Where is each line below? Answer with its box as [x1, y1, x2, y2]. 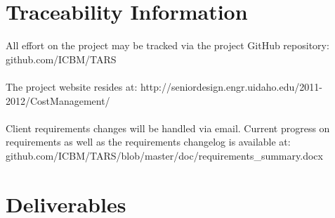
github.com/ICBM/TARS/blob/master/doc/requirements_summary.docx [6, 148, 323, 162]
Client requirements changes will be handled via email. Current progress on [6, 120, 330, 135]
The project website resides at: [6, 79, 138, 94]
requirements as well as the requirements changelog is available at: [6, 134, 291, 149]
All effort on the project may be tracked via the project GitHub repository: [6, 38, 329, 53]
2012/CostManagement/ [6, 93, 110, 108]
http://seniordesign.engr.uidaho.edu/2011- [140, 79, 322, 94]
